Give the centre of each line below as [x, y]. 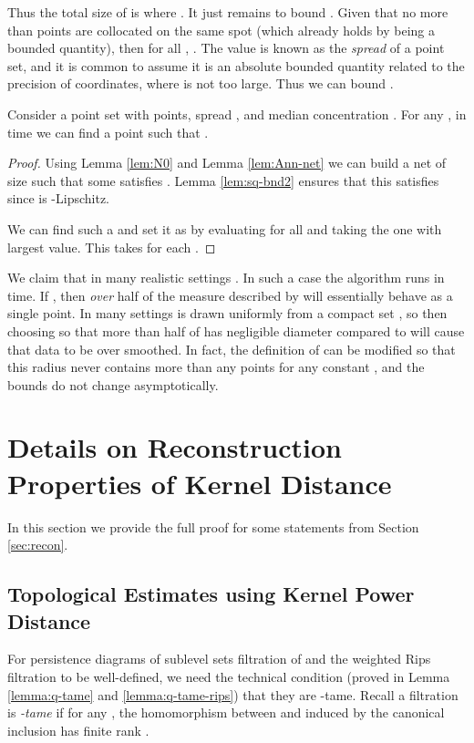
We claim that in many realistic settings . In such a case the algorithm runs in [226, 278]
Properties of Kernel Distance [200, 483]
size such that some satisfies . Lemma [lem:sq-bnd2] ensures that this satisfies [223, 180]
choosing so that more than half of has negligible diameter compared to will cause [236, 330]
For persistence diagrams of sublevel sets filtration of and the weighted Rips [219, 659]
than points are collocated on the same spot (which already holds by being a [221, 30]
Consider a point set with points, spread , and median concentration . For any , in [237, 114]
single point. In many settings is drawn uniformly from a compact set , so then [227, 313]
